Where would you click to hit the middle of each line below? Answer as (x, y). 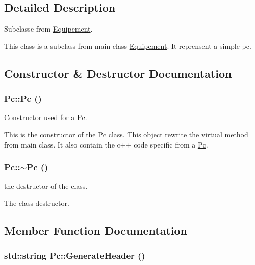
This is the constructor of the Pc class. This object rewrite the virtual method (126, 134)
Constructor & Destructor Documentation (118, 73)
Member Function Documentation (96, 230)
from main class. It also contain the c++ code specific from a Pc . (106, 144)
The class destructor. (37, 203)
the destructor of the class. (46, 186)
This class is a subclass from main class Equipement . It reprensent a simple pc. (128, 46)
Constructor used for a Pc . (46, 117)
